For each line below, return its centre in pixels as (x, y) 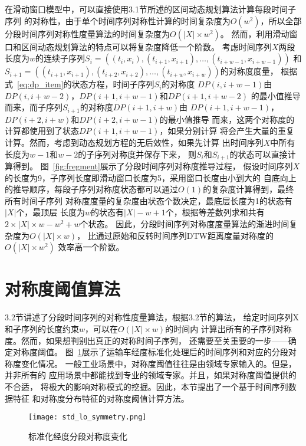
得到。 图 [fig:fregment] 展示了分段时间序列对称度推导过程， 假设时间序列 (153, 166)
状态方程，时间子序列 (113, 84)
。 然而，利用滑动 (255, 33)
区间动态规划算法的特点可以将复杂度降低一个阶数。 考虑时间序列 (146, 46)
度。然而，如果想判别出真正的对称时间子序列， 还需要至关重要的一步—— (147, 340)
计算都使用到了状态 (42, 131)
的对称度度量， (249, 71)
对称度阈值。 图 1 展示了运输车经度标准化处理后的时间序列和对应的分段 (150, 352)
